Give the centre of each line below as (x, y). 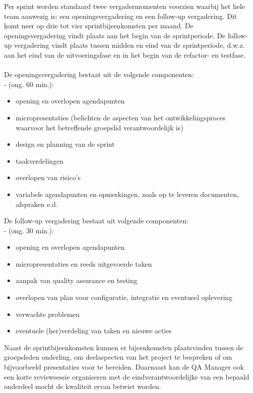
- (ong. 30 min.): (29, 230)
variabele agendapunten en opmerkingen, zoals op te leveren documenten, (127, 194)
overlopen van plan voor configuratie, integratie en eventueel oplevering (124, 297)
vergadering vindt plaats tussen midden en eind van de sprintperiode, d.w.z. (129, 45)
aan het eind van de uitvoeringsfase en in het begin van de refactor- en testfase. (125, 54)
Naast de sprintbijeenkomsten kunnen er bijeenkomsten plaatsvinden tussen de (124, 347)
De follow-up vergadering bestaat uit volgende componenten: (96, 221)
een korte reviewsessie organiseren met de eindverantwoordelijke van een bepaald (127, 376)
